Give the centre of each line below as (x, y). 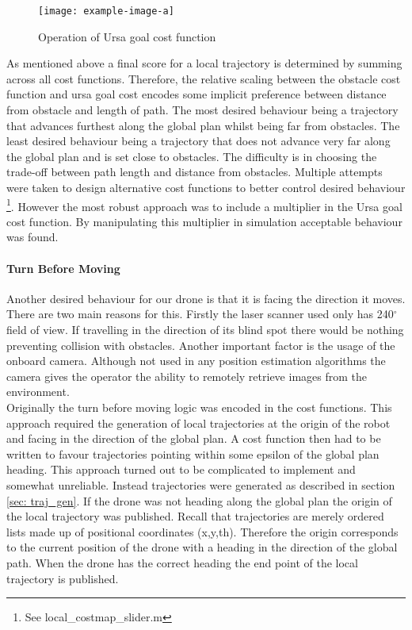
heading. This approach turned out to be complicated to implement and (181, 469)
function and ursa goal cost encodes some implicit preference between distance (196, 94)
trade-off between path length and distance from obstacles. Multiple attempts (195, 172)
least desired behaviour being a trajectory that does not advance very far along (198, 141)
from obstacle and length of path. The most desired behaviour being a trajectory (202, 110)
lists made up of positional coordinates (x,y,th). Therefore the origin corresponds (202, 531)
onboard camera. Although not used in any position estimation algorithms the (196, 361)
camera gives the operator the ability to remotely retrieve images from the (187, 376)
